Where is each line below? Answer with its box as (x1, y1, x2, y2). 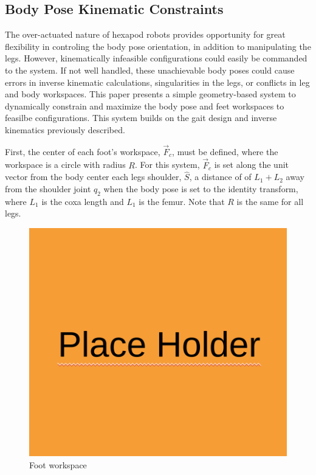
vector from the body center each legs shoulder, (5, 170, 182, 183)
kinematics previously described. (5, 123, 125, 136)
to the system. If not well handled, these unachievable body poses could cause (5, 63, 295, 76)
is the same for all (236, 195, 304, 207)
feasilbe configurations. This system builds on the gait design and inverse (5, 111, 277, 124)
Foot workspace (29, 458, 87, 471)
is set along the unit (214, 158, 289, 171)
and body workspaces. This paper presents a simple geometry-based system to (5, 88, 296, 100)
